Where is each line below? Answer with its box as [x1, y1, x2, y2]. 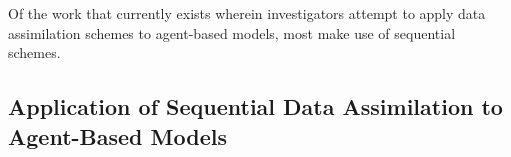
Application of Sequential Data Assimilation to [8, 91, 503, 122]
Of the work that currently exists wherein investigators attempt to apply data [8, 3, 486, 23]
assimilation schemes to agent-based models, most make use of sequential [8, 22, 456, 43]
